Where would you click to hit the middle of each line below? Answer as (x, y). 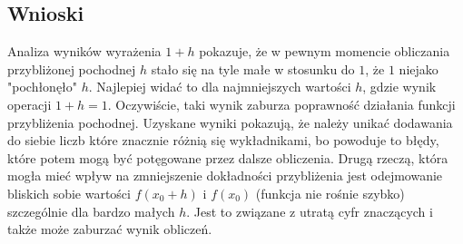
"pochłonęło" (43, 87)
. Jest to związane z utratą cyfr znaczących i (310, 211)
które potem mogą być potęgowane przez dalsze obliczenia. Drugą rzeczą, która (228, 157)
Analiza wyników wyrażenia (84, 51)
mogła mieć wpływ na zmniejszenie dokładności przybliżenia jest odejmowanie (225, 176)
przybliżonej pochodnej (72, 68)
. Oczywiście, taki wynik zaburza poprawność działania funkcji (281, 104)
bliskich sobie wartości (69, 193)
